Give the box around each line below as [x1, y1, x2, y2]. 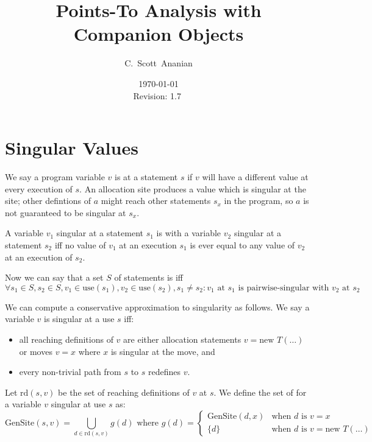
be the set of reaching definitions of [58, 385, 190, 398]
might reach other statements [101, 194, 211, 207]
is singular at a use [44, 312, 115, 325]
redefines [148, 365, 181, 378]
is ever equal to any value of [190, 239, 295, 251]
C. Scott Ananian [124, 57, 193, 69]
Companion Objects [73, 21, 244, 46]
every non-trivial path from [19, 365, 121, 378]
